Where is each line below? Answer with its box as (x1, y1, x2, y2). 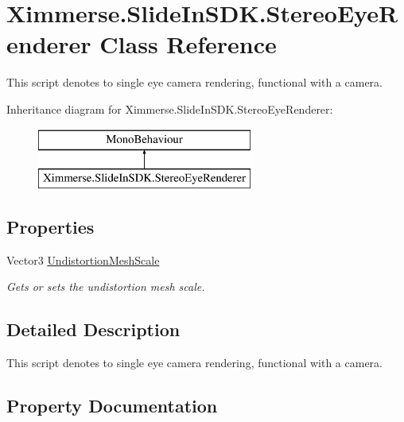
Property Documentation (6, 393, 218, 418)
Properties (6, 215, 95, 239)
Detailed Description (6, 317, 181, 342)
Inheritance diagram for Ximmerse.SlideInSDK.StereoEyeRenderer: (6, 100, 333, 117)
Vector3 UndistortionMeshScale (6, 251, 160, 268)
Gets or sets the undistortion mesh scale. (6, 278, 205, 295)
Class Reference (99, 28, 277, 60)
